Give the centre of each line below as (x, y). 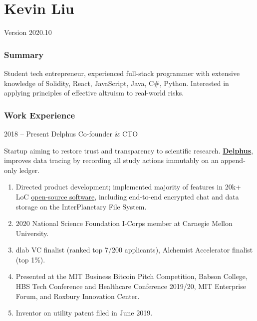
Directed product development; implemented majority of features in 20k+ (128, 187)
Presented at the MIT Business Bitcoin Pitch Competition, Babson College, (131, 276)
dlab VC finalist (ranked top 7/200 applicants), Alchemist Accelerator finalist (134, 250)
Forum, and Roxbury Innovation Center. (78, 296)
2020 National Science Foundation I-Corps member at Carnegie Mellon (124, 223)
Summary (24, 54)
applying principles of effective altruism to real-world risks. (94, 93)
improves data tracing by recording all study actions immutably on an (111, 160)
